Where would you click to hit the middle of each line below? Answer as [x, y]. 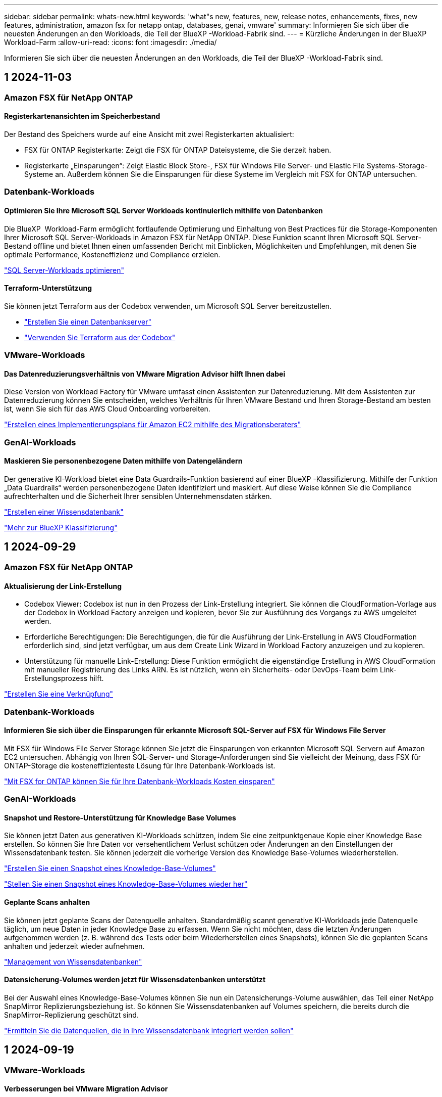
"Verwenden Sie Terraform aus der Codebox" [100, 337]
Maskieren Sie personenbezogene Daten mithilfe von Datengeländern [123, 461]
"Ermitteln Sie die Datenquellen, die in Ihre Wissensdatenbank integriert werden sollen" [149, 1030]
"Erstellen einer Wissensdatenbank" [64, 512]
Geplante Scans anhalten [47, 902]
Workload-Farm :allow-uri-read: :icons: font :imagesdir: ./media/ [111, 42]
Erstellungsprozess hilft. [64, 678]
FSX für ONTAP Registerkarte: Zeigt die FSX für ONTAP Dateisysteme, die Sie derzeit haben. [178, 150]
